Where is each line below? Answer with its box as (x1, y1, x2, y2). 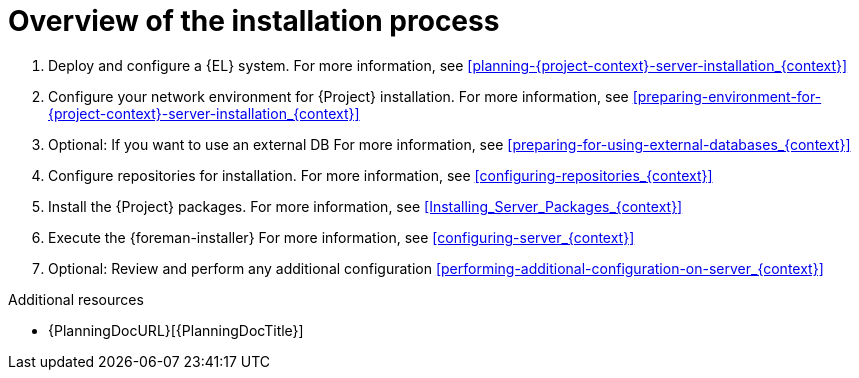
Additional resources (8, 290, 144, 308)
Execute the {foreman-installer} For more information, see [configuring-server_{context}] (48, 228, 635, 246)
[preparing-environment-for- (632, 87, 822, 105)
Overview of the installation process (8, 4, 500, 38)
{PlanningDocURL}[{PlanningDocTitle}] (48, 321, 304, 339)
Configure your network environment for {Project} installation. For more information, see (48, 87, 629, 105)
